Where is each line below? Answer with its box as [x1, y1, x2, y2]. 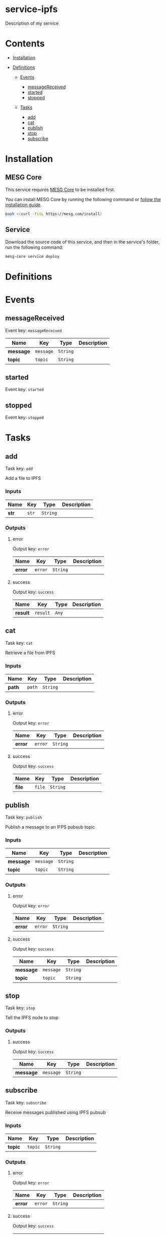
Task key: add [5, 465, 33, 472]
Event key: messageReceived [5, 327, 62, 333]
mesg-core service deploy [5, 254, 59, 259]
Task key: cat [5, 640, 33, 646]
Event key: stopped [5, 414, 44, 420]
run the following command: [5, 244, 64, 250]
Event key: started [5, 387, 44, 393]
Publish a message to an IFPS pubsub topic [5, 824, 95, 830]
